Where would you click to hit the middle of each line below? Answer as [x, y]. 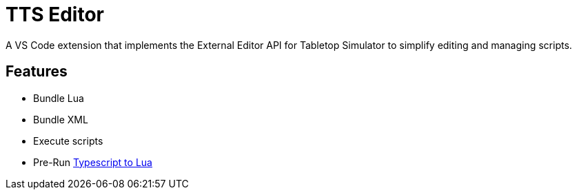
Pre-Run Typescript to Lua [93, 162]
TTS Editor [55, 14]
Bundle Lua [59, 98]
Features [37, 72]
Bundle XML [61, 119]
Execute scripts [68, 141]
